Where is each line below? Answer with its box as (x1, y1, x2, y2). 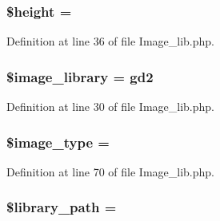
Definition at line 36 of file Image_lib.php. (6, 33, 215, 49)
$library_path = (6, 197, 117, 217)
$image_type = (6, 132, 110, 152)
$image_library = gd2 (6, 66, 154, 86)
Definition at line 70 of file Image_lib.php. (6, 163, 215, 180)
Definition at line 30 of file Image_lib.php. (6, 98, 215, 115)
